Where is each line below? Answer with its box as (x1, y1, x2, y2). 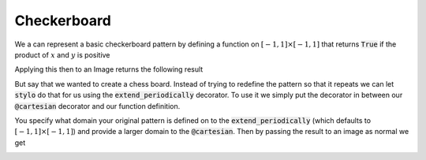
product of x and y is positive (14, 50, 110, 59)
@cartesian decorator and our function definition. (14, 101, 181, 110)
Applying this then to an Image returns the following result (14, 65, 204, 74)
